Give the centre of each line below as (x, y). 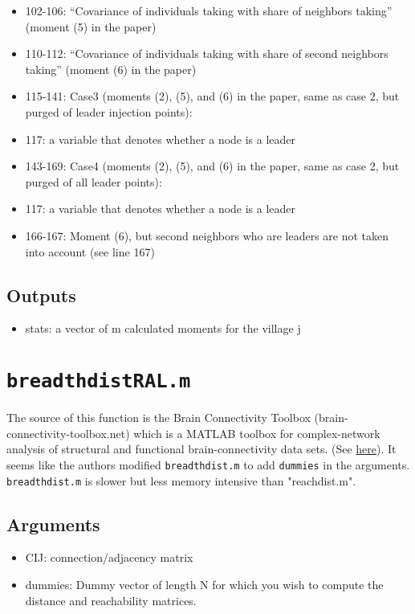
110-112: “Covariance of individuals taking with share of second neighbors (207, 53)
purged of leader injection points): (109, 111)
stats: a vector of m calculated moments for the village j (163, 328)
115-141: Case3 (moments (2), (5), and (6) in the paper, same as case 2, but (212, 96)
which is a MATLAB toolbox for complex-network (257, 433)
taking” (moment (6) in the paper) (111, 69)
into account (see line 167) (90, 251)
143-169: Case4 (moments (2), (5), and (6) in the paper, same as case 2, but (212, 166)
